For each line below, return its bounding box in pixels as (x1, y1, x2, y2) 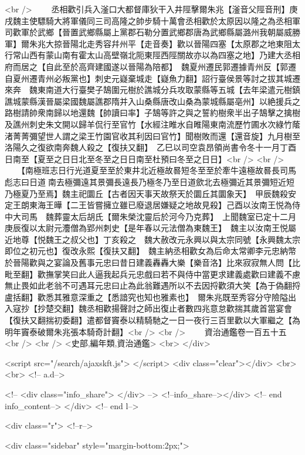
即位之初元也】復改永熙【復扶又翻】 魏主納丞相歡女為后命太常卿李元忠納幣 (5, 245, 296, 257)
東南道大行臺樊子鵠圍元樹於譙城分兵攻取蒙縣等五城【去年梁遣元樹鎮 (37, 83, 300, 96)
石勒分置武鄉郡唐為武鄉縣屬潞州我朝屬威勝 (135, 26, 300, 38)
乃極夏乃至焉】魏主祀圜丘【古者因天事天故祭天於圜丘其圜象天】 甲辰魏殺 (5, 187, 288, 199)
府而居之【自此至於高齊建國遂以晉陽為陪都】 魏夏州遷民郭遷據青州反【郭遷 (5, 60, 296, 72)
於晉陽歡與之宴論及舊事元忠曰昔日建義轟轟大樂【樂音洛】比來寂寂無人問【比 (5, 256, 300, 269)
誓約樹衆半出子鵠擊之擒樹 (201, 106, 300, 119)
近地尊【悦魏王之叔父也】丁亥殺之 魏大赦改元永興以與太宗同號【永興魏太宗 (5, 233, 300, 245)
